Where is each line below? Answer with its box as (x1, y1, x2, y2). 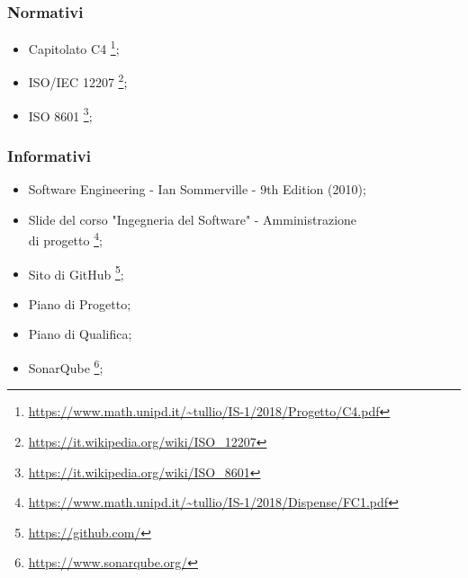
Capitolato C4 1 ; (28, 37, 120, 58)
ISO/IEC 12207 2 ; (28, 70, 128, 92)
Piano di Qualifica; (28, 325, 132, 343)
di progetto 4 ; (28, 228, 103, 250)
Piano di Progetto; (28, 294, 131, 313)
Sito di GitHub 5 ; (28, 262, 124, 283)
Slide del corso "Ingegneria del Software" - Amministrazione (28, 209, 357, 228)
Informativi (7, 144, 91, 166)
